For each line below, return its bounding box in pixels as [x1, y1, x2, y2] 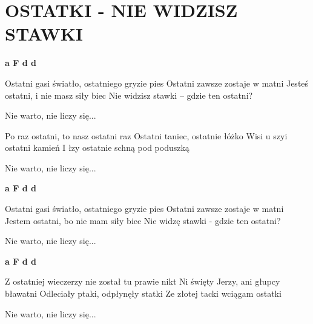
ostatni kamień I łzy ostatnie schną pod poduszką [5, 141, 189, 154]
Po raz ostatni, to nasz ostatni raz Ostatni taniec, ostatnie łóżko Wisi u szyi [5, 129, 288, 142]
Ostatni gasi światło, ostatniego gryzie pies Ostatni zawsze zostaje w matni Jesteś [5, 76, 309, 89]
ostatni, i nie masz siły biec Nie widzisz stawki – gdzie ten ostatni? [5, 88, 253, 101]
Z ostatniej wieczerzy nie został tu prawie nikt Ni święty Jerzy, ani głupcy [5, 275, 280, 288]
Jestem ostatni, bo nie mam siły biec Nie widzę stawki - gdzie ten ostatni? [5, 214, 281, 226]
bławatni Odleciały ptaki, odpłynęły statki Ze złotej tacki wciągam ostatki [5, 287, 282, 300]
